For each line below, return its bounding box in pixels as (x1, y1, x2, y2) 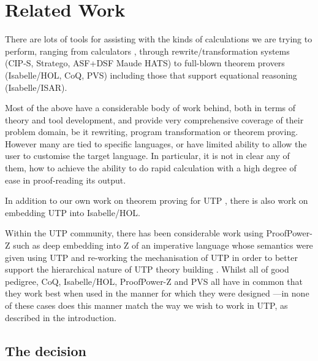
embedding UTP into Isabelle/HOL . (5, 206, 140, 219)
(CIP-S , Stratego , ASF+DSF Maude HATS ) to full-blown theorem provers (5, 56, 285, 69)
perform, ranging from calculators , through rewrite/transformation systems (5, 44, 290, 57)
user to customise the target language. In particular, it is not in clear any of (5, 149, 290, 162)
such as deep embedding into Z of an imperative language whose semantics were (13, 239, 313, 252)
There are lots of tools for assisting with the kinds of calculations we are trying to (5, 33, 312, 45)
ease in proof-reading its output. (5, 173, 126, 186)
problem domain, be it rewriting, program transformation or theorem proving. (5, 125, 298, 138)
